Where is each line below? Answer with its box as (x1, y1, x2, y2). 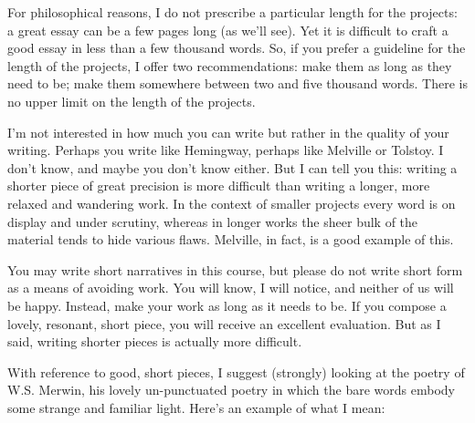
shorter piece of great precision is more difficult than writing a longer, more (7, 176, 430, 195)
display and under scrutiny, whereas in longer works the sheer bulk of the (7, 211, 418, 231)
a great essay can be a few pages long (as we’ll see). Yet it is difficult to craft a (7, 20, 449, 39)
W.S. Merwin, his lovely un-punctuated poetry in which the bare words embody (7, 380, 455, 399)
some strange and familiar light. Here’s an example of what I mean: (7, 397, 385, 417)
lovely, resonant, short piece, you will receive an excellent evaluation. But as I (7, 314, 441, 333)
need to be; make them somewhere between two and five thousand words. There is (7, 74, 468, 93)
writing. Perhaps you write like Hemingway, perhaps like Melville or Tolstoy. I (7, 140, 444, 160)
